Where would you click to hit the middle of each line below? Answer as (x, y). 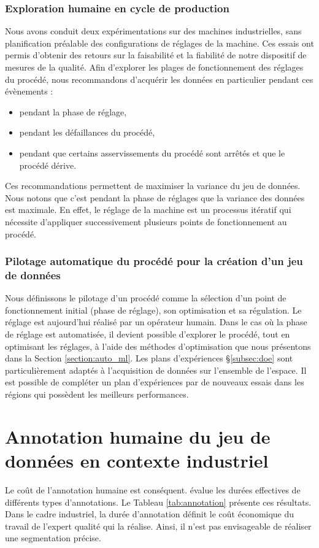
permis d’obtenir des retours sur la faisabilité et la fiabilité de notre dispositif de (156, 55)
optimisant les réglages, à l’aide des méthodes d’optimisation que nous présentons (158, 346)
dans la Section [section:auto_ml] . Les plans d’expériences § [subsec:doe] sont (149, 358)
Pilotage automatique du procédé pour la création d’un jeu (154, 261)
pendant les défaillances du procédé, (87, 132)
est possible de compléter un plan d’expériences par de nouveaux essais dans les (155, 382)
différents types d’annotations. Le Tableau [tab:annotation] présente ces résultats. (158, 502)
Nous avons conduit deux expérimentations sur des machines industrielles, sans (153, 31)
